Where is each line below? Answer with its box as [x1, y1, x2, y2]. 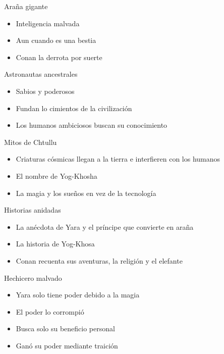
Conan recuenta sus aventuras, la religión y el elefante [16, 255, 183, 266]
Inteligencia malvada [16, 18, 80, 28]
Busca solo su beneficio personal [16, 323, 115, 334]
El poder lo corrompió [16, 306, 84, 317]
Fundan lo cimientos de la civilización [16, 103, 132, 113]
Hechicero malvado [4, 272, 62, 283]
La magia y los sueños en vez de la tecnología [16, 187, 156, 198]
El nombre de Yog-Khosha [16, 170, 97, 181]
